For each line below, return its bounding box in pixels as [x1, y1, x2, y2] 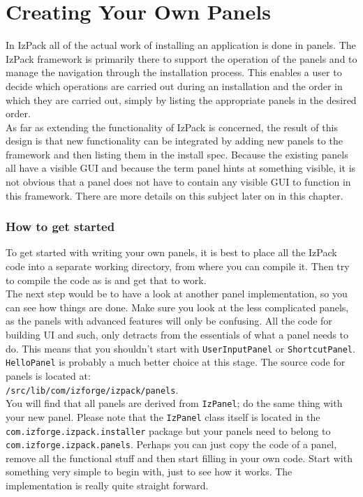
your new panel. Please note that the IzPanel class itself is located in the [6, 409, 320, 424]
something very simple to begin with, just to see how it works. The [6, 464, 292, 479]
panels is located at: [6, 368, 91, 383]
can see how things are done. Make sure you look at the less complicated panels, [6, 299, 349, 314]
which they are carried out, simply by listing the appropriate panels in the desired [6, 92, 357, 107]
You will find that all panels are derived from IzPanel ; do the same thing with [6, 396, 343, 410]
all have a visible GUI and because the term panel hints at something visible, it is [6, 161, 356, 175]
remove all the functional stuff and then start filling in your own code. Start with [6, 450, 353, 465]
